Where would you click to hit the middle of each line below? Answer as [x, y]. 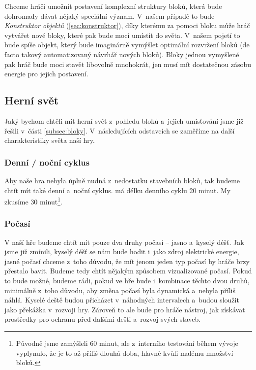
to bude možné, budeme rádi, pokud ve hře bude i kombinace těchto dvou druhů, [127, 280]
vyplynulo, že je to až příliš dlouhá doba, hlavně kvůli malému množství [125, 353]
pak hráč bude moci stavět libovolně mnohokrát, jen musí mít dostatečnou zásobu [128, 64]
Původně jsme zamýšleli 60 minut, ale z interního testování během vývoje [127, 343]
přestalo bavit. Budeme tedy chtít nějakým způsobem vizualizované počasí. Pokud [128, 271]
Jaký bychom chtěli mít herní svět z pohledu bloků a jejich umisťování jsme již [124, 120]
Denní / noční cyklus [47, 162]
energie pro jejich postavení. [46, 74]
